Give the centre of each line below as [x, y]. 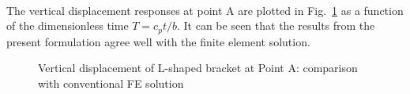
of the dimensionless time [68, 25]
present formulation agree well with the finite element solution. [158, 41]
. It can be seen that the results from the [276, 25]
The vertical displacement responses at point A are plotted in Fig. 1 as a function [205, 10]
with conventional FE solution [111, 83]
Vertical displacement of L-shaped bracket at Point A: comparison [198, 68]
